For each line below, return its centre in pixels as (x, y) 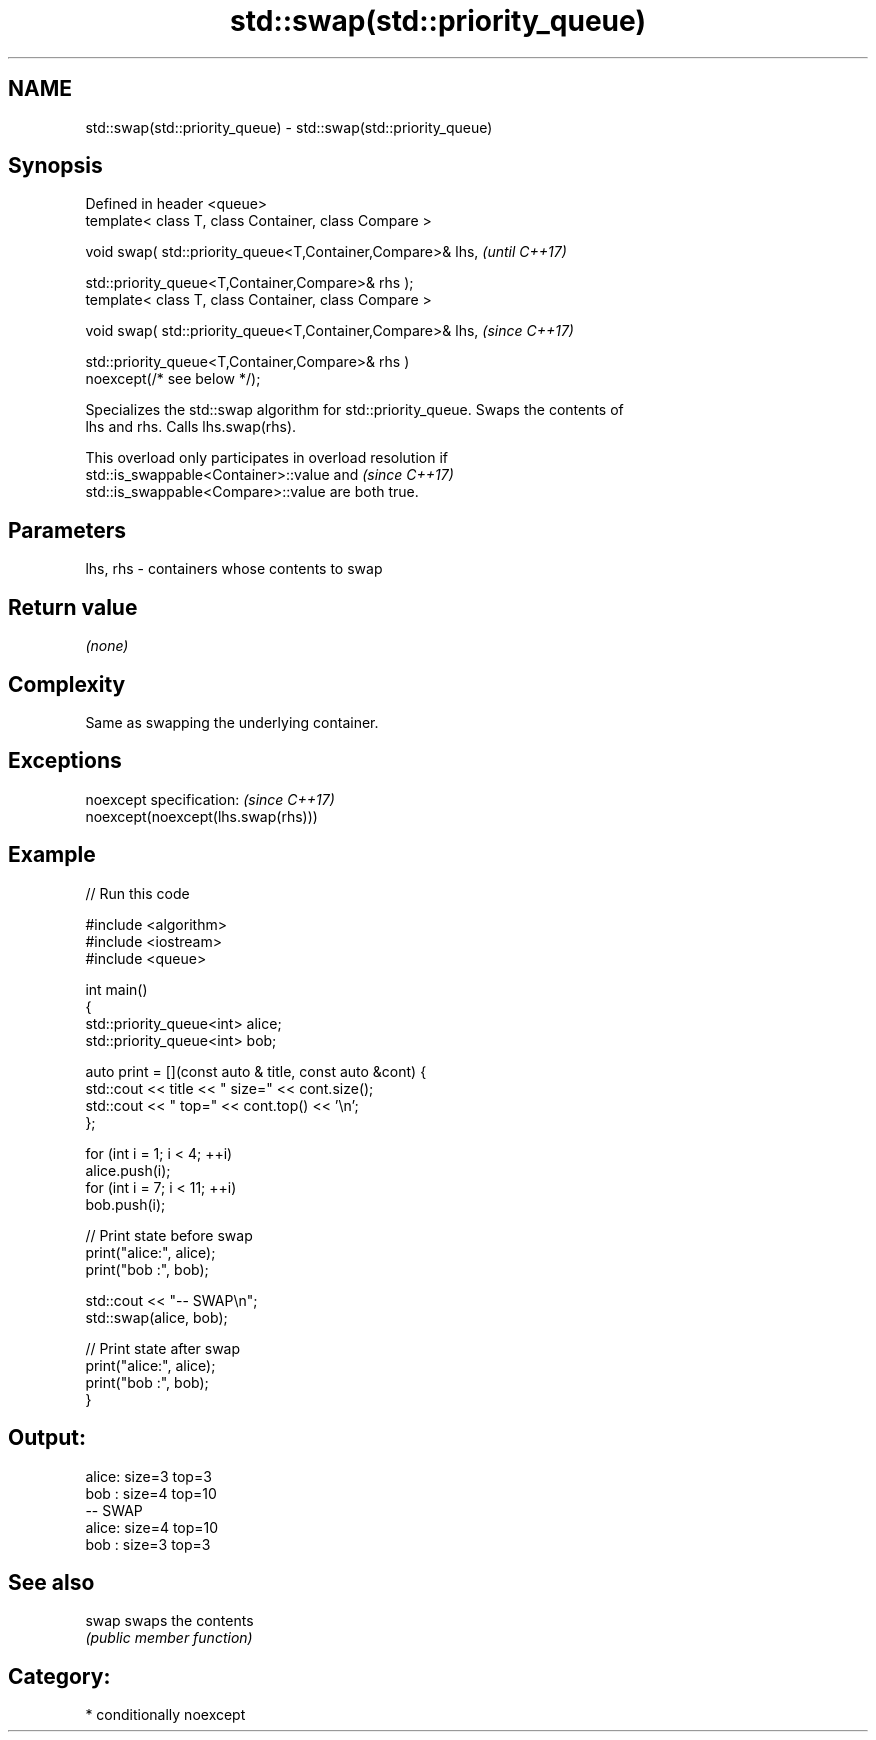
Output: (47, 1438)
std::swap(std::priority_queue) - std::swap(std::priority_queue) (289, 127)
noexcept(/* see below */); (173, 379)
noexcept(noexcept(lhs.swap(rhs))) (201, 816)
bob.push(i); (125, 1204)
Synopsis (55, 166)
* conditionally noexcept (165, 1715)
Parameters (67, 530)
